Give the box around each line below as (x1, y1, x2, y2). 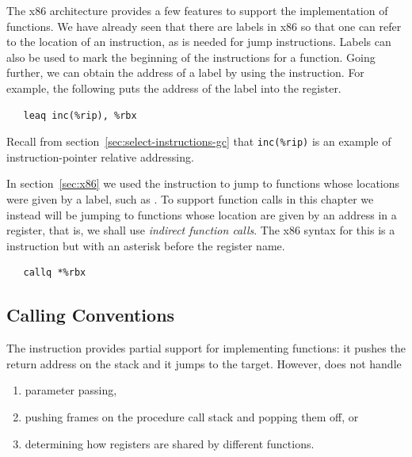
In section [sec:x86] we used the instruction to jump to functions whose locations (6, 175, 400, 192)
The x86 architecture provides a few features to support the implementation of (6, 2, 388, 18)
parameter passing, (25, 382, 117, 398)
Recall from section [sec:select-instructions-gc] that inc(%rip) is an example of (6, 133, 391, 150)
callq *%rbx (23, 267, 86, 279)
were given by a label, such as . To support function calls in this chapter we (6, 191, 374, 207)
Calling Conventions (6, 303, 175, 327)
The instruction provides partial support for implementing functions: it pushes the (6, 340, 406, 356)
